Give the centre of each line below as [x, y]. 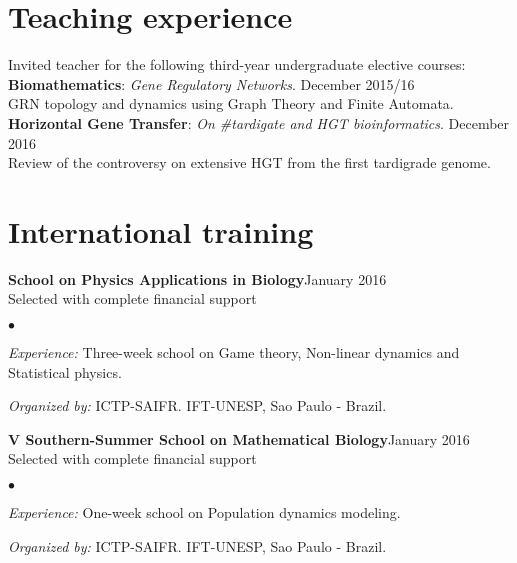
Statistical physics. [65, 371]
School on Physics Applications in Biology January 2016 [197, 278]
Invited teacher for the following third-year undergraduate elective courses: [237, 64]
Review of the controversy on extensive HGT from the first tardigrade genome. [249, 162]
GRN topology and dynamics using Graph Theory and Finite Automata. [231, 103]
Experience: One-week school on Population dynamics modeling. [204, 511]
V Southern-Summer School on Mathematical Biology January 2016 [239, 438]
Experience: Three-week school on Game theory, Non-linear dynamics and [234, 352]
